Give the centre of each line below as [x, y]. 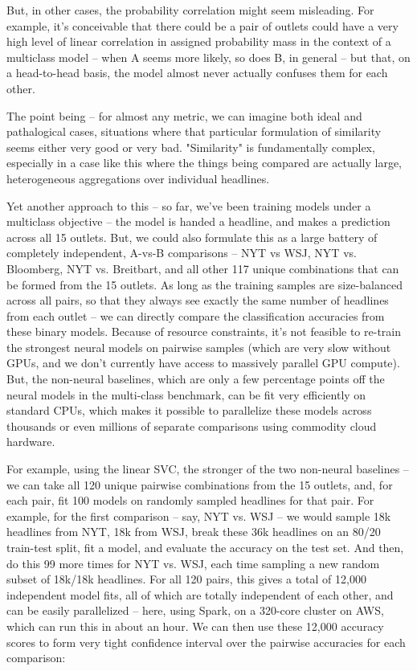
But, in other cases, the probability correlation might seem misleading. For [190, 10]
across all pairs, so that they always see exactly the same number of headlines [198, 300]
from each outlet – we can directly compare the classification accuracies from [196, 315]
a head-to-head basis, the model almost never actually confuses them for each [197, 73]
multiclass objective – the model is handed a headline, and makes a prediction [198, 221]
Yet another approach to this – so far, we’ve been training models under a [189, 205]
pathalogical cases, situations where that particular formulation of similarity [194, 131]
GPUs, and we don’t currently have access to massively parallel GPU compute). [203, 363]
